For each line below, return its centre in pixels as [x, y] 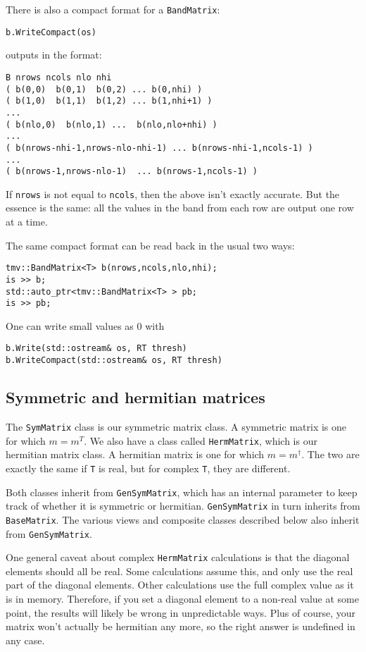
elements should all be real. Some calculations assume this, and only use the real [179, 571]
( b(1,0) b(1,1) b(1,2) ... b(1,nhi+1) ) [109, 101]
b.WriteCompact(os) [51, 32]
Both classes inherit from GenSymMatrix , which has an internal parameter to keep [182, 492]
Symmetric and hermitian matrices [135, 397]
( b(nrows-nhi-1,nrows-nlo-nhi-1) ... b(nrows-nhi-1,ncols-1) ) [159, 148]
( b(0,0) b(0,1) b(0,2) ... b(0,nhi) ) [104, 89]
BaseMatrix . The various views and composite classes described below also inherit [183, 519]
